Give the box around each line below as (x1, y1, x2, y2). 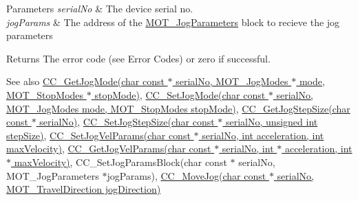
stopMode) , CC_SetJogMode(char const (94, 87, 266, 102)
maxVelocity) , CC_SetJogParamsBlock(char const (14, 154, 227, 169)
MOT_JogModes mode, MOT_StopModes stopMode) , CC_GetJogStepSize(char (6, 101, 350, 115)
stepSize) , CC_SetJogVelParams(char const (6, 128, 191, 142)
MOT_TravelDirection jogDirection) (6, 182, 161, 196)
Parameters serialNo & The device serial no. (6, 1, 193, 15)
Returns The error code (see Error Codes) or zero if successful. (6, 51, 271, 65)
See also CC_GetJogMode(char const (6, 74, 165, 88)
